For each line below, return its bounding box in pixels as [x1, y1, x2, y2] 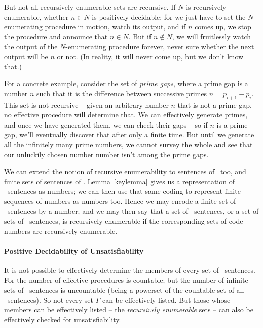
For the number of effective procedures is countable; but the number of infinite [4, 274, 248, 285]
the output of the [4, 41, 58, 52]
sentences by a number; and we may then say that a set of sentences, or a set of [7, 206, 259, 216]
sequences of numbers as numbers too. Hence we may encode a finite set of [4, 195, 236, 206]
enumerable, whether [4, 11, 69, 22]
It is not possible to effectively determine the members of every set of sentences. [4, 265, 255, 275]
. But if [128, 31, 152, 42]
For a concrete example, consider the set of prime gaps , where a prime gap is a [4, 78, 248, 89]
